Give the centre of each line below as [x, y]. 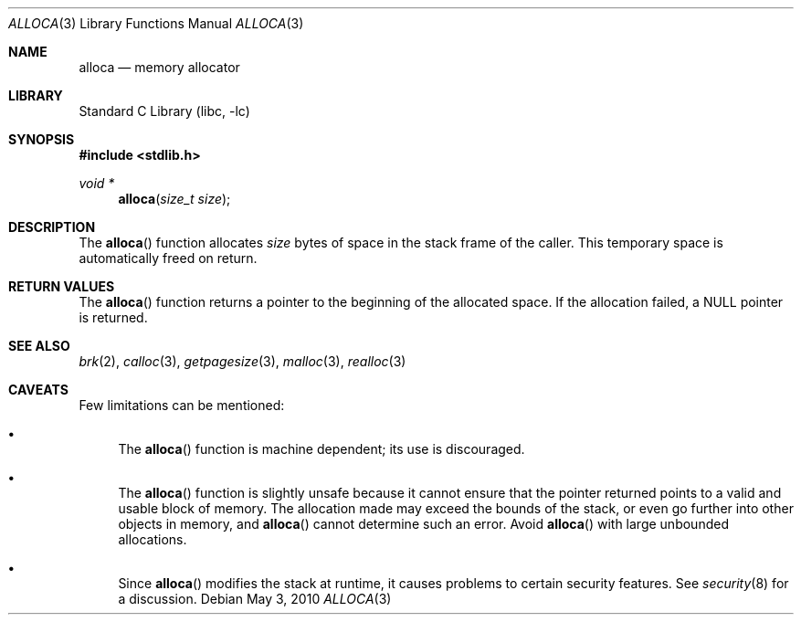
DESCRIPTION [52, 227]
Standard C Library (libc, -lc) [164, 111]
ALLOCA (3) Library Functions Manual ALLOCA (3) [156, 23]
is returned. [113, 317]
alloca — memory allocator [159, 67]
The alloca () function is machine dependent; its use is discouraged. [321, 449]
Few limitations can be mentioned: [182, 405]
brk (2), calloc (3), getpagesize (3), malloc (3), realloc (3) [242, 361]
